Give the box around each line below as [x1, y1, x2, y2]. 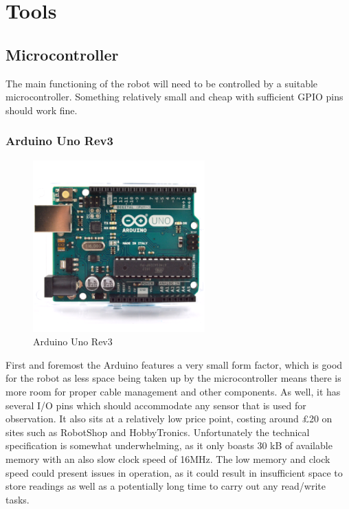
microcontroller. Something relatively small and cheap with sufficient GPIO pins [5, 89, 344, 104]
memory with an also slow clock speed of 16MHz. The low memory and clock [5, 451, 330, 466]
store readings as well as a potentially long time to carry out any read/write [5, 479, 326, 493]
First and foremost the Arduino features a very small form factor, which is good [5, 357, 343, 371]
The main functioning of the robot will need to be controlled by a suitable [5, 76, 318, 90]
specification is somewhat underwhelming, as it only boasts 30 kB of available [5, 438, 333, 453]
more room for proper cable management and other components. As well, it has [5, 384, 341, 398]
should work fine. [5, 102, 78, 117]
